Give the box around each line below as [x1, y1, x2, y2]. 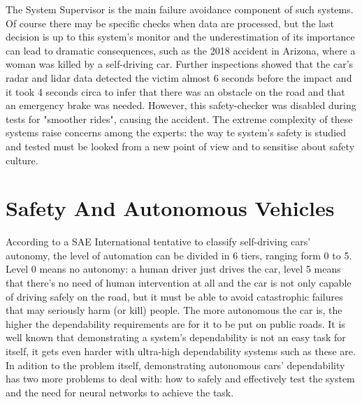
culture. [6, 152, 38, 167]
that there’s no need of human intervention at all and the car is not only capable [6, 275, 352, 290]
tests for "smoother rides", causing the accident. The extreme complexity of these [6, 111, 353, 126]
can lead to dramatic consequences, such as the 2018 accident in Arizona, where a [6, 43, 356, 57]
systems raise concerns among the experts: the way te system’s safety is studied [6, 125, 347, 140]
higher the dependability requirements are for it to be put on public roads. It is [6, 316, 345, 331]
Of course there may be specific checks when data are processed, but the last [6, 15, 334, 30]
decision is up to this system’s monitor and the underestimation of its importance [6, 29, 355, 44]
